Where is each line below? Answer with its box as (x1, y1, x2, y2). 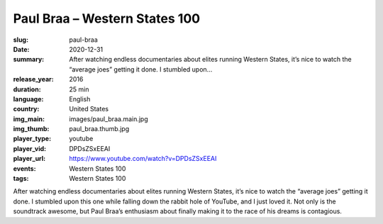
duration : (13, 85, 42, 94)
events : (13, 164, 36, 173)
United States (69, 105, 109, 113)
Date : (13, 45, 30, 53)
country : (13, 105, 40, 113)
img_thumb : (13, 125, 50, 133)
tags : (13, 174, 29, 183)
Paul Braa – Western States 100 (13, 11, 201, 26)
